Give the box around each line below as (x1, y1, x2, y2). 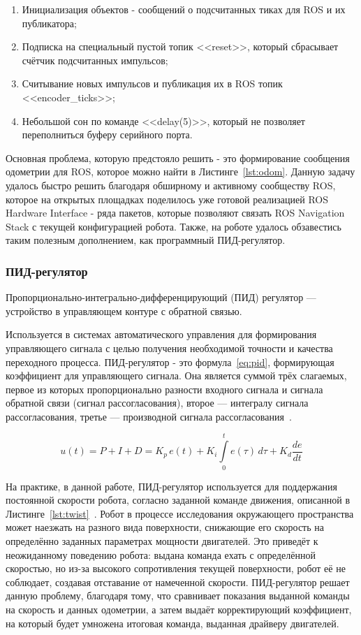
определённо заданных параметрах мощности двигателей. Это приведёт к (6, 533, 318, 548)
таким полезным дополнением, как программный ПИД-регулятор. (6, 233, 286, 247)
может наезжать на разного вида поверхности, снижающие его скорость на (6, 520, 324, 534)
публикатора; (22, 15, 77, 30)
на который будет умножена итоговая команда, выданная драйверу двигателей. (6, 615, 339, 630)
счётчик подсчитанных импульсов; (22, 52, 168, 67)
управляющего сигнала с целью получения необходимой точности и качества (6, 340, 333, 355)
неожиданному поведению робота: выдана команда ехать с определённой (6, 547, 316, 562)
